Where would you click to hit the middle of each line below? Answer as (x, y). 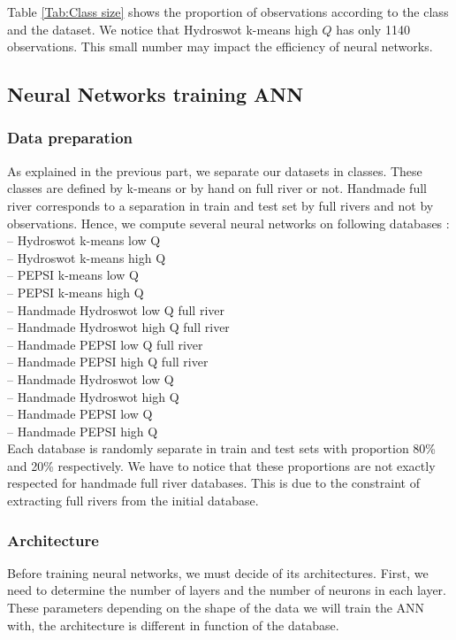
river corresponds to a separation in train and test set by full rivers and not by (220, 205)
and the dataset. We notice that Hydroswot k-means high (163, 29)
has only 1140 (373, 29)
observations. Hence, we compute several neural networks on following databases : (228, 223)
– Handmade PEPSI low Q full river (105, 344)
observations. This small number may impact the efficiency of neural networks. (220, 46)
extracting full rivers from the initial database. (133, 501)
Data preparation (70, 138)
